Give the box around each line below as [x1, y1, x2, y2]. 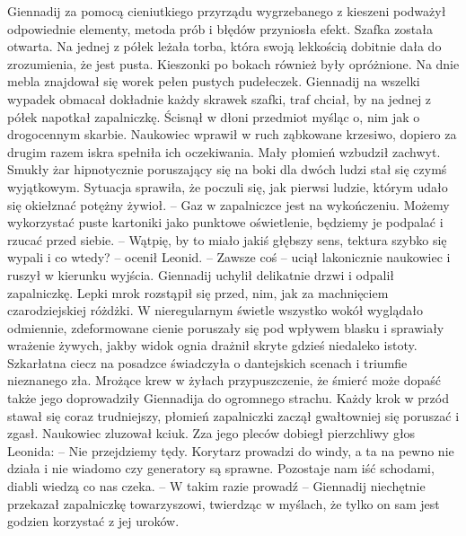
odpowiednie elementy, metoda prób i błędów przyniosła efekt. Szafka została [7, 19, 434, 38]
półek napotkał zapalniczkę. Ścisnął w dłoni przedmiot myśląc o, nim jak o [7, 107, 420, 126]
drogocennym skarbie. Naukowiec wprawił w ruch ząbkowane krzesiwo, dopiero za [7, 125, 457, 144]
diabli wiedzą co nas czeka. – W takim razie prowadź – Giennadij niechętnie [7, 477, 426, 496]
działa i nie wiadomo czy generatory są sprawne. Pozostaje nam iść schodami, [7, 459, 435, 478]
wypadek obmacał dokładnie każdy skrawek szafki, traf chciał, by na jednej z [7, 89, 432, 108]
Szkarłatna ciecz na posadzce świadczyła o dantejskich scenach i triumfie [7, 353, 408, 372]
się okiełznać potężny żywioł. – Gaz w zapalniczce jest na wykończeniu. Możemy [7, 195, 450, 214]
